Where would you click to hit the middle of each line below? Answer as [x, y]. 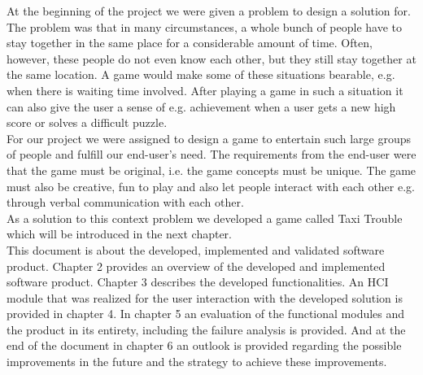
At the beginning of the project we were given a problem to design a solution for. [209, 11]
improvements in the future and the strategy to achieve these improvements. [197, 362]
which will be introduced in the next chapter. [119, 234]
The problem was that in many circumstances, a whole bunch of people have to [204, 26]
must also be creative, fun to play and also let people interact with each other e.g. [211, 186]
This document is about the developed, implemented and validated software [196, 249]
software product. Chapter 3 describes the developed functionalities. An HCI [198, 282]
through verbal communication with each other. [125, 202]
